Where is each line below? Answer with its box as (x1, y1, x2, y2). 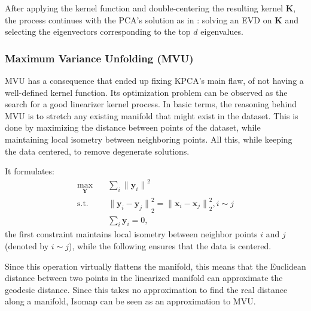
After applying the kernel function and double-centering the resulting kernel (5, 2, 283, 14)
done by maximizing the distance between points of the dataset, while (5, 121, 261, 134)
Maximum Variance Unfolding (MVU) (5, 50, 194, 65)
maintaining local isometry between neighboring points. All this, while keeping (5, 132, 292, 145)
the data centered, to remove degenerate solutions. (5, 144, 190, 157)
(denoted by (5, 240, 49, 252)
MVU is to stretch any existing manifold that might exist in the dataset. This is (5, 109, 298, 122)
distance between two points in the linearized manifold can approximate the (5, 271, 283, 284)
